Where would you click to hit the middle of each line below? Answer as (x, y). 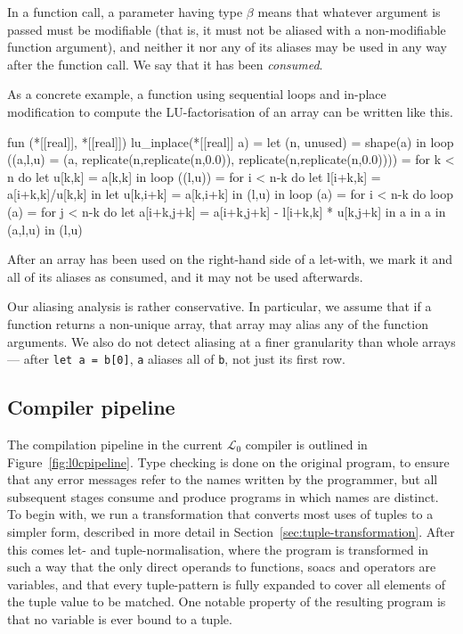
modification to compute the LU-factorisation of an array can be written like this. (231, 111)
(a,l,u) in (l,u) (45, 229)
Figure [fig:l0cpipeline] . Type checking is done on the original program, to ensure (228, 461)
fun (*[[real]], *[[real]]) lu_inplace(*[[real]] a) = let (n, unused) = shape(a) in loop (231, 141)
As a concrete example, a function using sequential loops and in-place (197, 94)
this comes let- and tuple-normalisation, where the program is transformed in (218, 549)
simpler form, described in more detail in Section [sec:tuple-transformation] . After (231, 531)
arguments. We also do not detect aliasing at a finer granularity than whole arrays (231, 341)
